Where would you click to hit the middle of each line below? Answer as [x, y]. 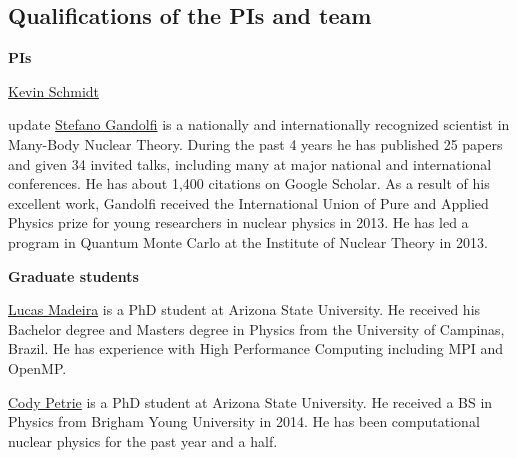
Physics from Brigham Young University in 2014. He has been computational [244, 421]
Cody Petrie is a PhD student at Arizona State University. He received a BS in [250, 401]
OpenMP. [37, 367]
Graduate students [73, 275]
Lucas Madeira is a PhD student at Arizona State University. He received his [244, 309]
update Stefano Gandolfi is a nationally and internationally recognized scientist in [259, 124]
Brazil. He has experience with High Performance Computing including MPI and [256, 348]
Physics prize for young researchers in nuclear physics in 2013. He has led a [238, 222]
